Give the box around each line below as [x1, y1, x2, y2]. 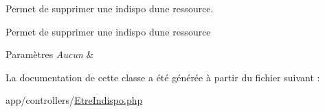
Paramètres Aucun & [5, 47, 94, 61]
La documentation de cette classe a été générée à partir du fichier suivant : [5, 70, 320, 84]
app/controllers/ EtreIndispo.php [5, 93, 143, 107]
